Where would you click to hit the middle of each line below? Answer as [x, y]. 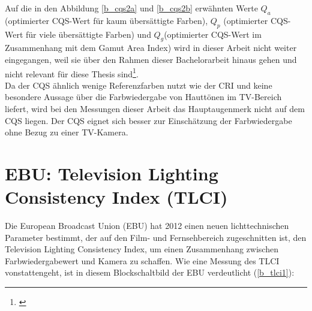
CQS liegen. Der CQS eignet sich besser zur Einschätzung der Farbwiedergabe [148, 120]
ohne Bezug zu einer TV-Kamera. [67, 132]
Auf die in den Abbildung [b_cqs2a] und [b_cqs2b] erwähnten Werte [131, 8]
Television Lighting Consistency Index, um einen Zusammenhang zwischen [142, 249]
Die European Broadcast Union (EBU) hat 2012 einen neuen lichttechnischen [147, 226]
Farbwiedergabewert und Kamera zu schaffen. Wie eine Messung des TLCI [142, 260]
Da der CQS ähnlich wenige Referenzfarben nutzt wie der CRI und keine [139, 85]
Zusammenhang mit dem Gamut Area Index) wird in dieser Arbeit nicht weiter [151, 48]
